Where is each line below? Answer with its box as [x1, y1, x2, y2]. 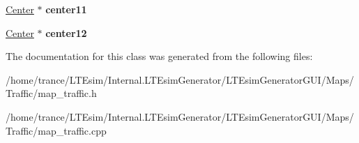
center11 [45, 2, 87, 16]
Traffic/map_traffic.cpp [6, 123, 107, 137]
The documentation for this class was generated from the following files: [6, 49, 313, 63]
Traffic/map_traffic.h [6, 86, 97, 100]
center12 [45, 25, 87, 40]
